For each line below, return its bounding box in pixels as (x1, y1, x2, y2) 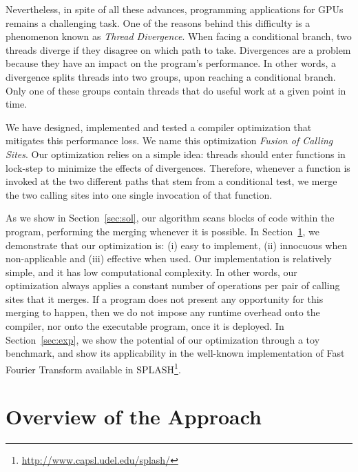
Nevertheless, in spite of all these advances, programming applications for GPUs (6, 2, 344, 16)
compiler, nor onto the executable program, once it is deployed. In (6, 319, 284, 333)
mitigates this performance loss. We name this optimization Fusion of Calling (6, 133, 333, 148)
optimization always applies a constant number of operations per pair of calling (6, 278, 340, 293)
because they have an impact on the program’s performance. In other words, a (6, 56, 336, 70)
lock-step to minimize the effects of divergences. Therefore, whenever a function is (6, 160, 350, 175)
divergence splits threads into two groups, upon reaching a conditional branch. (6, 69, 336, 83)
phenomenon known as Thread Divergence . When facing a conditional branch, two (6, 29, 352, 43)
